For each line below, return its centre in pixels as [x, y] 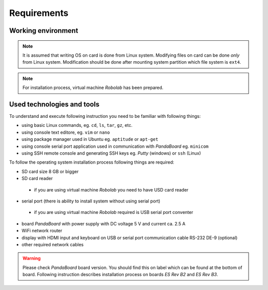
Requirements [39, 13]
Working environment [44, 31]
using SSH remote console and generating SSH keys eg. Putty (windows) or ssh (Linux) [111, 153]
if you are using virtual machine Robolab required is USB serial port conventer [114, 212]
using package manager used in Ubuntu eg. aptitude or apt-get [90, 139]
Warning [32, 258]
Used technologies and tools [54, 104]
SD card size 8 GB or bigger [50, 171]
